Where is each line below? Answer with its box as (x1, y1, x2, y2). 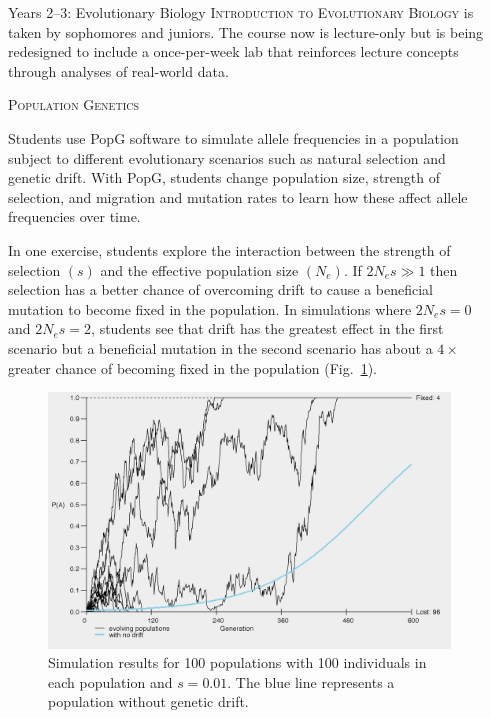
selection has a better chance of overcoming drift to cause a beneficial (8, 279, 433, 300)
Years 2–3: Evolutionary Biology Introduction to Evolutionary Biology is (8, 2, 474, 22)
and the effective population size (100, 259, 299, 280)
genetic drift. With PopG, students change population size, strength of (8, 167, 440, 188)
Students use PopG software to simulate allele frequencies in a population (8, 127, 459, 148)
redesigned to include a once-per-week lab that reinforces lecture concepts (8, 41, 459, 62)
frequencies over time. (8, 206, 141, 227)
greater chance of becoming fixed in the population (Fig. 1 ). (8, 357, 377, 378)
